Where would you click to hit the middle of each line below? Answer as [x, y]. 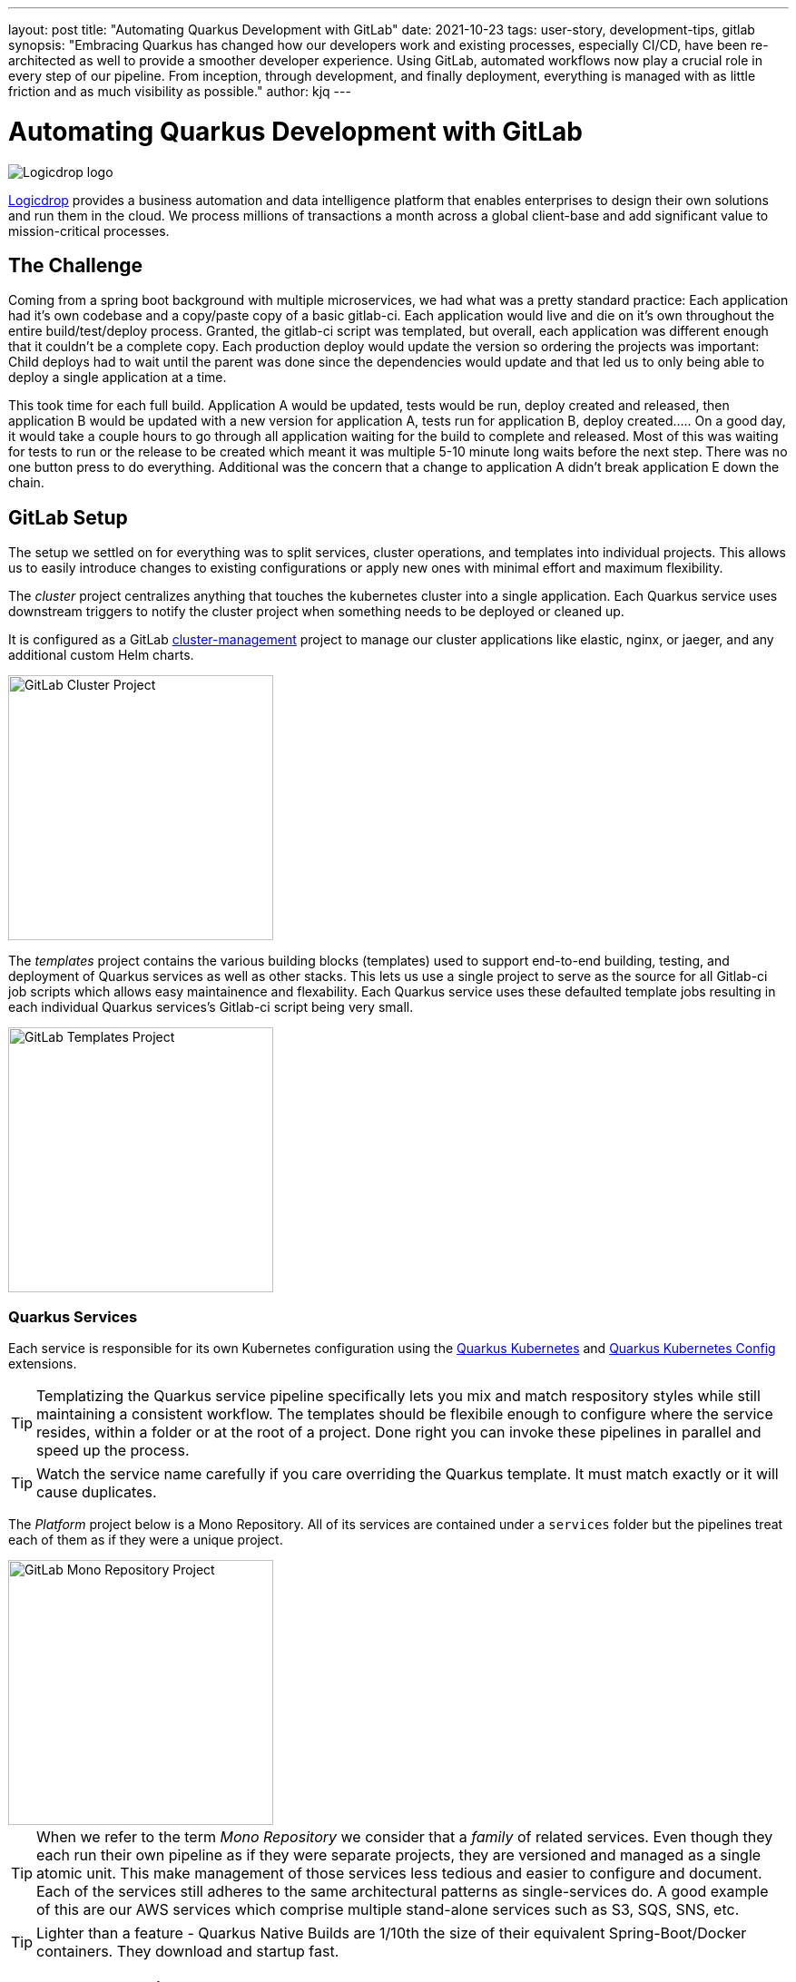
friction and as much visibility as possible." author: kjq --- [180, 91]
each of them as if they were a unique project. [146, 1539]
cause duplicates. [97, 1491]
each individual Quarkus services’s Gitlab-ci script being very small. [211, 1007]
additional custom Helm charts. [101, 655]
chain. [26, 483]
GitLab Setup [68, 517]
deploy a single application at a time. [118, 378]
